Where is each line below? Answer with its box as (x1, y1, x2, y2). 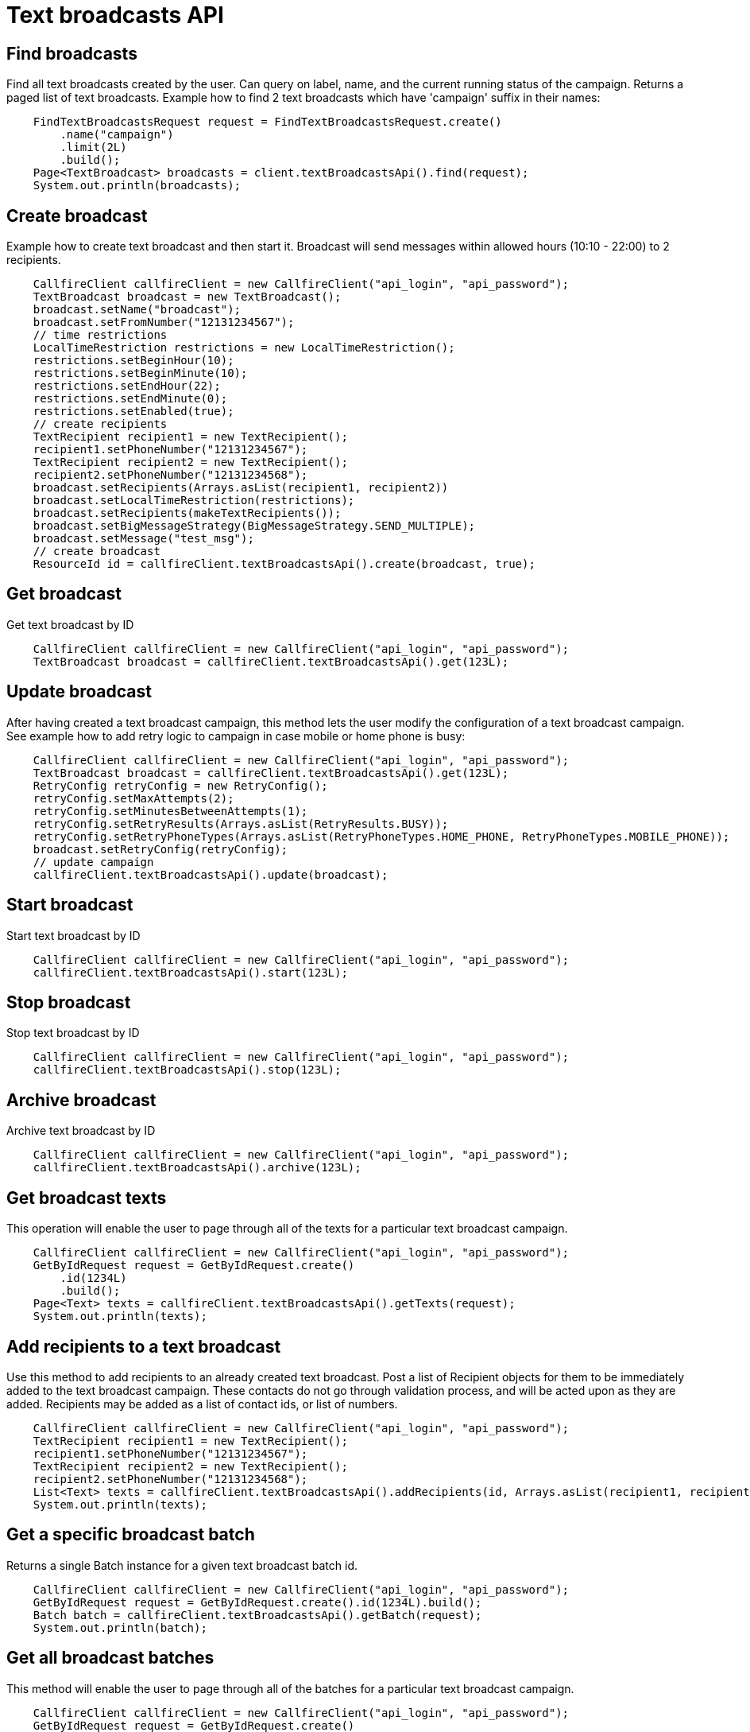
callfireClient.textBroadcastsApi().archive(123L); (33, 1161, 361, 1175)
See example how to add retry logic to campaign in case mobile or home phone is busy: (6, 728, 466, 743)
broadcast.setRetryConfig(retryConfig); (33, 842, 288, 856)
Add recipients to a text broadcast (6, 1336, 281, 1357)
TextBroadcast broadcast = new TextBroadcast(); (33, 290, 342, 304)
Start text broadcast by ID (6, 928, 141, 942)
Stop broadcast (6, 992, 131, 1012)
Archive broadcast (6, 1089, 157, 1110)
